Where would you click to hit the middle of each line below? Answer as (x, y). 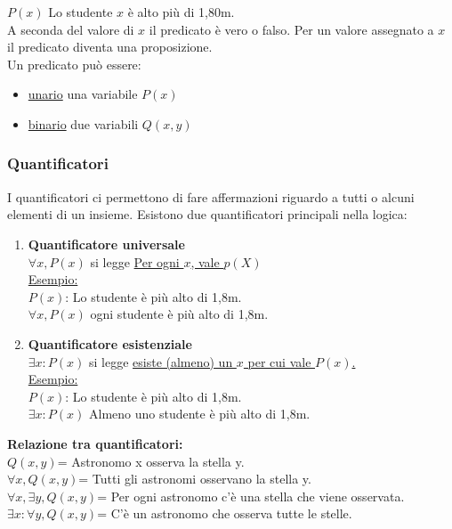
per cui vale (279, 361)
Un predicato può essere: (74, 64)
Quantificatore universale (106, 244)
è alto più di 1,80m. (181, 12)
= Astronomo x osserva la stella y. (151, 461)
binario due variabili (83, 123)
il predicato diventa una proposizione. (110, 47)
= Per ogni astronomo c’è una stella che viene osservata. (251, 496)
